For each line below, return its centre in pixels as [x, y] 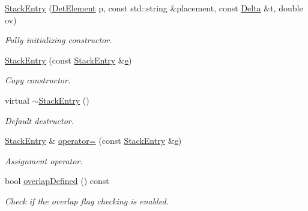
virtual [17, 100]
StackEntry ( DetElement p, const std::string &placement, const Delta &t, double [154, 8]
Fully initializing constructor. [59, 40]
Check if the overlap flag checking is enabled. [87, 201]
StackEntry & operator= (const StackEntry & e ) [93, 141]
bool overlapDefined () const [57, 181]
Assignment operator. [44, 160]
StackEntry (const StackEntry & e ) [68, 60]
